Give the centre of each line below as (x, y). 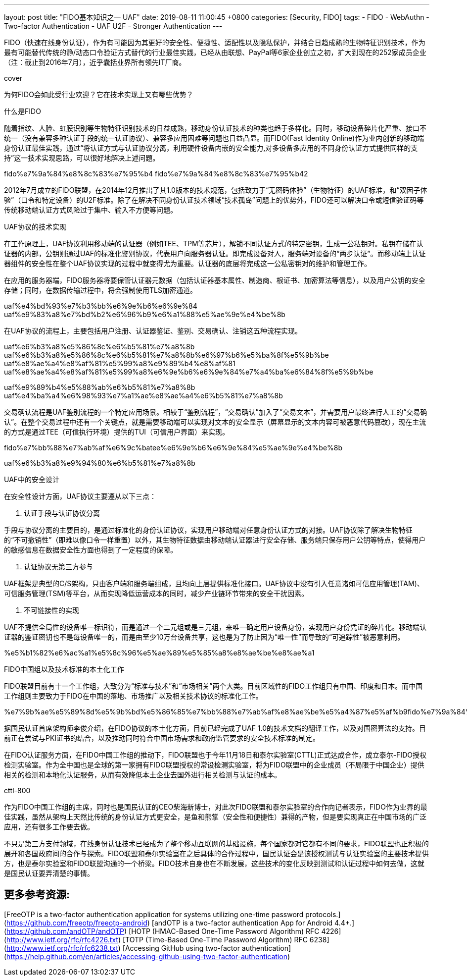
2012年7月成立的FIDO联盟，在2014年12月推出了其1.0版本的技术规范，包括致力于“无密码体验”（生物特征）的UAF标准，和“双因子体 (216, 190)
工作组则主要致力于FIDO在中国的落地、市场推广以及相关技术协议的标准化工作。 (133, 696)
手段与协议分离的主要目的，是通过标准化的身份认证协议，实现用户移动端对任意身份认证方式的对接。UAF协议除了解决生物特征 (209, 530)
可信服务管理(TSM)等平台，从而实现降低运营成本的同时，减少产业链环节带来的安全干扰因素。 (156, 593)
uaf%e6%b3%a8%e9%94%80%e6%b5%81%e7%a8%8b (100, 463)
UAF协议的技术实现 (35, 227)
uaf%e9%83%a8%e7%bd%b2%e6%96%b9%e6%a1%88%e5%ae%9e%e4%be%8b (145, 314)
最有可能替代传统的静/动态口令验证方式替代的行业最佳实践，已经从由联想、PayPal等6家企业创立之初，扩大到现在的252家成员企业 (215, 52)
